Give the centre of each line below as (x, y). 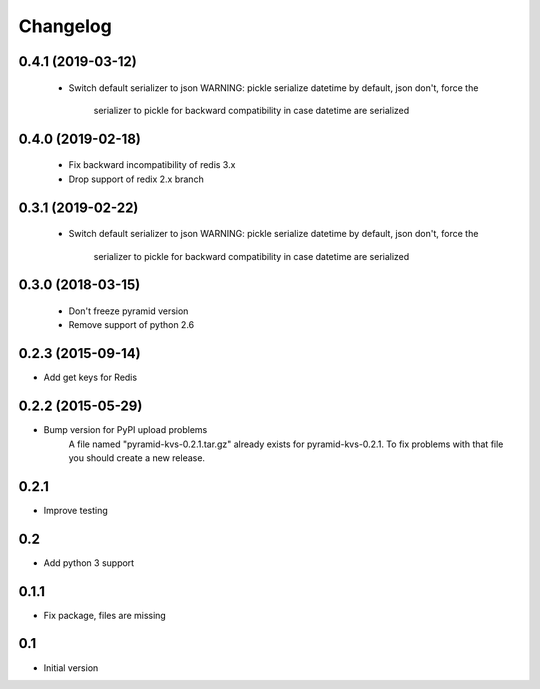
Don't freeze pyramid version (128, 311)
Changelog (65, 26)
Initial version (71, 667)
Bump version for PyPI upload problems (125, 430)
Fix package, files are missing (105, 615)
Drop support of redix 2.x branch (136, 179)
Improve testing (76, 510)
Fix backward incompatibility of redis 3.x (152, 165)
